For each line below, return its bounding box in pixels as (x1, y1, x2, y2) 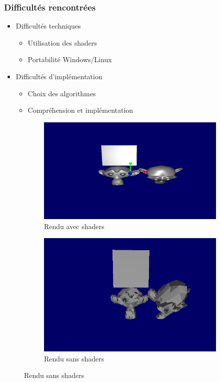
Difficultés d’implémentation (15, 71, 102, 81)
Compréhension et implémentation (27, 105, 133, 115)
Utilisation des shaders (27, 37, 97, 48)
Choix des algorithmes (27, 88, 96, 98)
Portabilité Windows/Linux (27, 54, 112, 65)
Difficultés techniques (15, 21, 81, 31)
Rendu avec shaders (44, 221, 104, 231)
